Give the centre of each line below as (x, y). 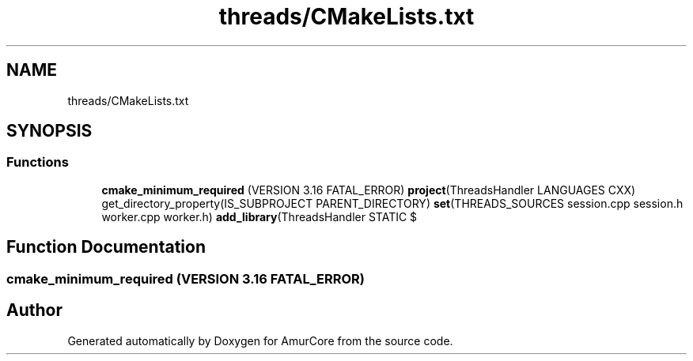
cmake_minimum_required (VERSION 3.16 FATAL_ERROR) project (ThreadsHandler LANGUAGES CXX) (369, 190)
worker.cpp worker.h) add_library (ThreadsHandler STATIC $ (259, 216)
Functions (38, 162)
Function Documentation (106, 247)
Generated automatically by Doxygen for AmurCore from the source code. (260, 340)
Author (34, 310)
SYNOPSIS (49, 131)
